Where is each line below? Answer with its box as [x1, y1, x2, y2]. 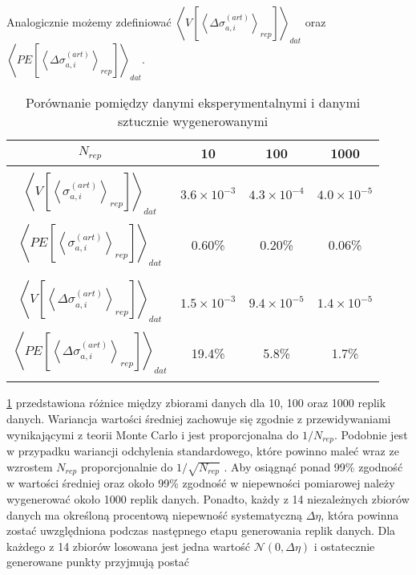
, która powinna [321, 506, 399, 523]
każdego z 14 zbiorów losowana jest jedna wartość [6, 537, 250, 554]
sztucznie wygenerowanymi [118, 111, 269, 130]
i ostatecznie [313, 537, 375, 554]
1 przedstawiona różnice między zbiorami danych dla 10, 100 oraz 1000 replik [6, 394, 386, 411]
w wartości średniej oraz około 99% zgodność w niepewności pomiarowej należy [6, 475, 395, 491]
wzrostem [6, 458, 53, 475]
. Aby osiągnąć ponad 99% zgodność [224, 458, 403, 475]
